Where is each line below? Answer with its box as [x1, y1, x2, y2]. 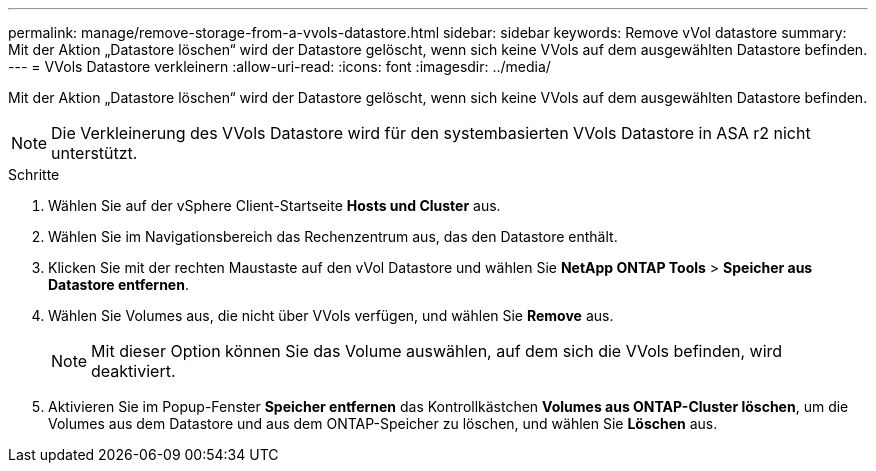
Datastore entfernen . [48, 276, 189, 293]
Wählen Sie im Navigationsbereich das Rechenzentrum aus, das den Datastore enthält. [48, 228, 618, 245]
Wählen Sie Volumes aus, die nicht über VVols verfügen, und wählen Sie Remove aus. [48, 307, 614, 324]
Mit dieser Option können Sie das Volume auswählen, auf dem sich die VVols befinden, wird [91, 341, 783, 361]
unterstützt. [51, 143, 138, 163]
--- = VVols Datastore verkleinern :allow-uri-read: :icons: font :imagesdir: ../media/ [8, 58, 551, 75]
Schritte [8, 166, 60, 183]
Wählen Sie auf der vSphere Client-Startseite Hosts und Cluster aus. [48, 197, 501, 214]
